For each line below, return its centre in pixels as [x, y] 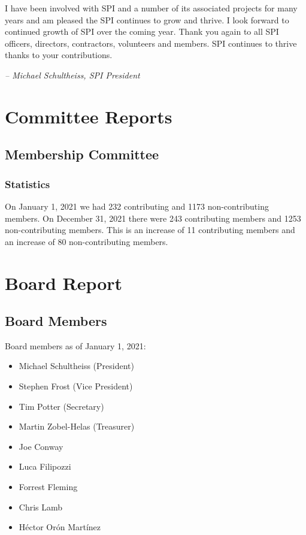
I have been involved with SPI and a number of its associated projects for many [151, 8]
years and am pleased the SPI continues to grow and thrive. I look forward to [147, 19]
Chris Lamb [41, 507]
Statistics [28, 184]
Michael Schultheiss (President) [76, 366]
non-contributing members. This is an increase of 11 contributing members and [150, 230]
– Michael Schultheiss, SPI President [72, 75]
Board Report [64, 282]
